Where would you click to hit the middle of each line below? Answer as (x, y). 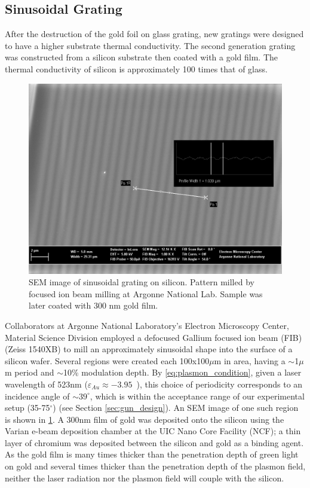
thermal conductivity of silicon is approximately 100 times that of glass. (136, 68)
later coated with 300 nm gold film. (93, 305)
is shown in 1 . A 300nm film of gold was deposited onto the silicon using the (145, 419)
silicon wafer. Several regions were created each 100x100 (107, 360)
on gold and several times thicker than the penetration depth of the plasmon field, (155, 466)
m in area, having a (250, 360)
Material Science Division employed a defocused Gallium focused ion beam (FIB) (154, 337)
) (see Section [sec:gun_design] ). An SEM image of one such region (176, 408)
